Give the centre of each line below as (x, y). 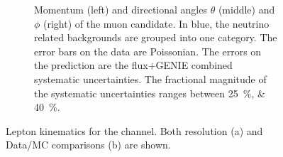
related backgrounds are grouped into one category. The (156, 37)
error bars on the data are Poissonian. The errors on (148, 51)
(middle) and (246, 9)
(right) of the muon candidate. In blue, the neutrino (156, 23)
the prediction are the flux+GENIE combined (133, 65)
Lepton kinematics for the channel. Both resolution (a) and (134, 130)
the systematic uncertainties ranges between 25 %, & (150, 93)
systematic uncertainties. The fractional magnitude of (150, 78)
